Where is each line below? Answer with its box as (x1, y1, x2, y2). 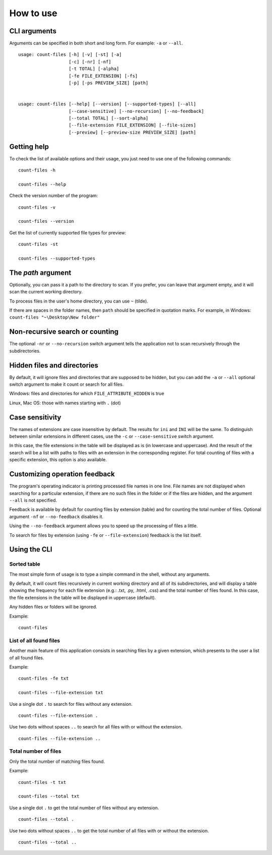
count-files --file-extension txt (18, 690, 103, 696)
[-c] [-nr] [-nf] (69, 58, 112, 65)
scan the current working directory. (9, 289, 83, 295)
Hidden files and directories (9, 361, 98, 370)
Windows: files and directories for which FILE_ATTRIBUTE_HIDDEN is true (9, 391, 165, 397)
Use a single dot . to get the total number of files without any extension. (9, 805, 159, 811)
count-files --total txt (18, 793, 80, 799)
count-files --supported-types (18, 255, 96, 261)
